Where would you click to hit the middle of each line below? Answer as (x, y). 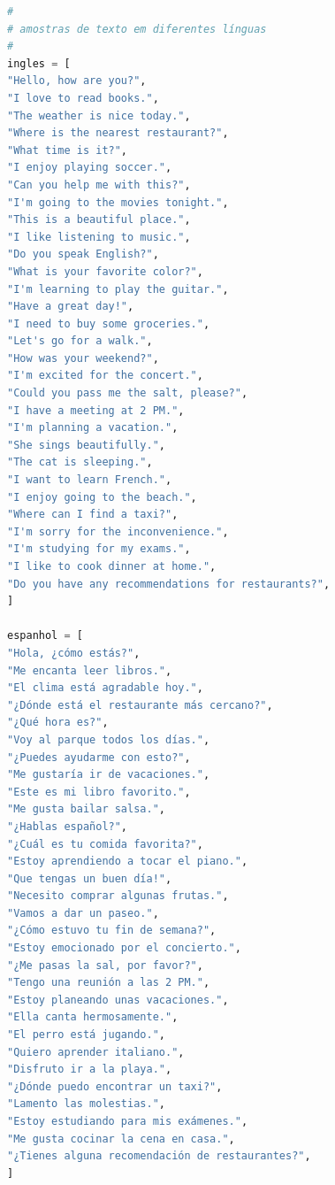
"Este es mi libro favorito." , (99, 792)
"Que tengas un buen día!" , (90, 878)
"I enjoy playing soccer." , (90, 168)
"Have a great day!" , (71, 307)
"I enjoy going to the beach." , (102, 497)
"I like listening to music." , (99, 237)
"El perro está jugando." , (86, 1035)
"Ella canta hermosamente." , (93, 1017)
